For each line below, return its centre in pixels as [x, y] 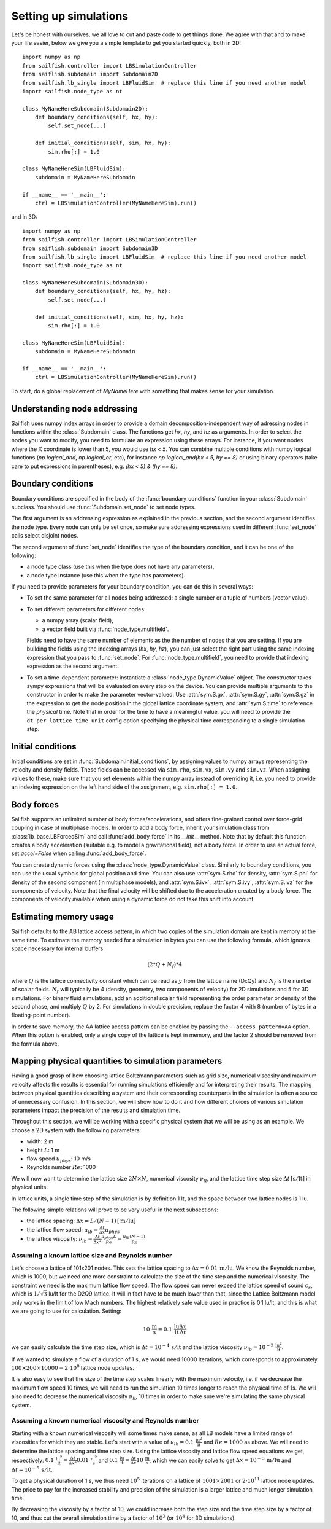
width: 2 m [40, 1141]
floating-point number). [41, 1015]
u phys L [109, 1237]
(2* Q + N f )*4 [165, 966]
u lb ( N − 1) [134, 1237]
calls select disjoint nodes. [45, 536]
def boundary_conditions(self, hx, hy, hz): [103, 291]
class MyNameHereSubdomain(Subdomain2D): [85, 108]
